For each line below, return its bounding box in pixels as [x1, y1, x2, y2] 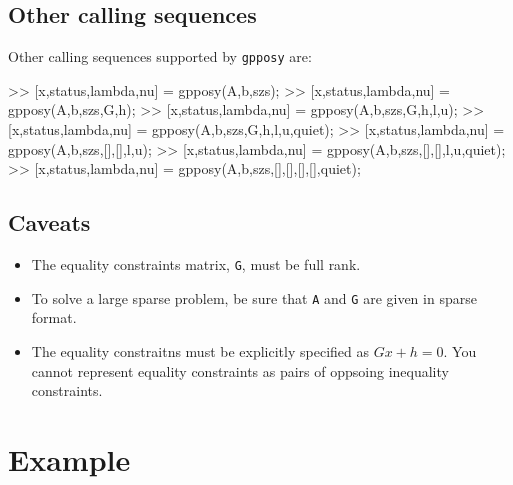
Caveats [8, 207, 91, 238]
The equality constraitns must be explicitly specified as [31, 340, 369, 361]
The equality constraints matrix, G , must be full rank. [31, 254, 361, 275]
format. [31, 307, 77, 328]
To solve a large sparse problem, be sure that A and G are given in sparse [31, 287, 477, 308]
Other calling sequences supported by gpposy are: [8, 46, 312, 67]
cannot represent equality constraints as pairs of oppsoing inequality [31, 360, 449, 381]
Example [8, 438, 131, 479]
